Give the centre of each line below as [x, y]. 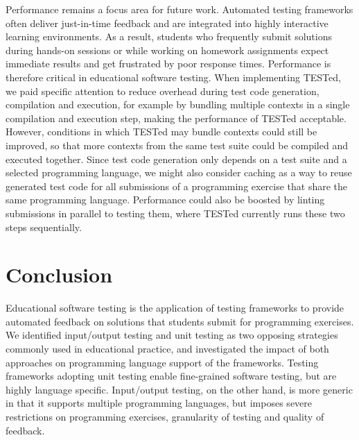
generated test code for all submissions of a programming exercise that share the [177, 186]
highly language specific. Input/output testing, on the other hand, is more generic [179, 389]
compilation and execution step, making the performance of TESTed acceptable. [176, 118]
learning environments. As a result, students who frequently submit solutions [169, 36]
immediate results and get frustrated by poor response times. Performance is [168, 64]
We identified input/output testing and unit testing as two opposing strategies [172, 335]
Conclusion [59, 274]
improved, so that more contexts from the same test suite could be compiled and [177, 145]
